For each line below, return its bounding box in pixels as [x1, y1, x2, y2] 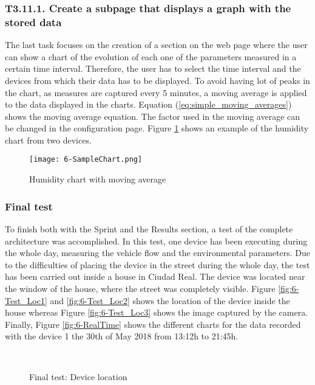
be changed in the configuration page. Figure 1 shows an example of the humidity [5, 122, 309, 134]
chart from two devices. [5, 133, 92, 146]
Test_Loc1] [5, 294, 47, 307]
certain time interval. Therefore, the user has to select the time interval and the [5, 62, 301, 75]
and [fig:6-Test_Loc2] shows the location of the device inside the [50, 294, 290, 307]
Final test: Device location [29, 370, 127, 383]
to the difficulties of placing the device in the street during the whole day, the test [5, 258, 310, 271]
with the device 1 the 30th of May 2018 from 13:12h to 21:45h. [5, 330, 239, 342]
